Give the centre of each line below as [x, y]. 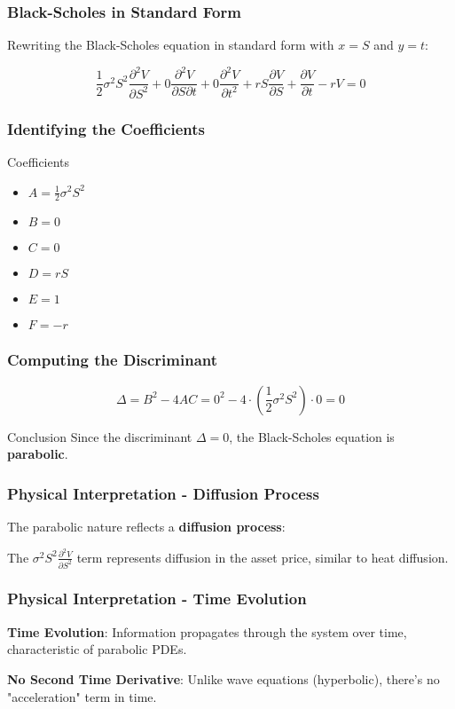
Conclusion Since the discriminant [100, 436]
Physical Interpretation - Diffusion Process [163, 493]
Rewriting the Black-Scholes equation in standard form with [171, 45]
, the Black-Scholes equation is [312, 436]
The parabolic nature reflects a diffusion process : [146, 526]
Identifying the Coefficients [106, 128]
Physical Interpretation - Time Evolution [157, 599]
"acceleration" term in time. [82, 696]
